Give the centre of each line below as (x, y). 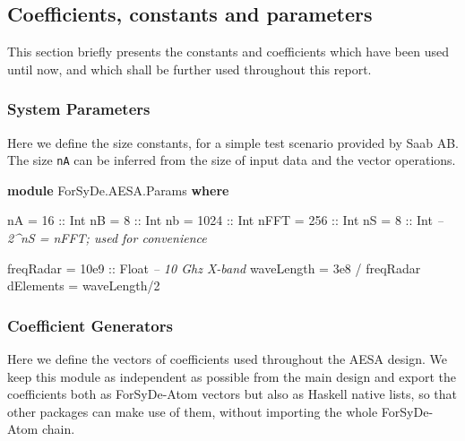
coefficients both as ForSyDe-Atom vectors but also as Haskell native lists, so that (232, 394)
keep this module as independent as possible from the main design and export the (232, 376)
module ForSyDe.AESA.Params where (118, 190)
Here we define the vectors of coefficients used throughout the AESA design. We (227, 359)
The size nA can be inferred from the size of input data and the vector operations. (232, 160)
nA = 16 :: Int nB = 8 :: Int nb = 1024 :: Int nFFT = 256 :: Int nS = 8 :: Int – (225, 220)
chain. (58, 429)
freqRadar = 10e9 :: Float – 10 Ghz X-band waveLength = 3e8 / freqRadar (214, 268)
